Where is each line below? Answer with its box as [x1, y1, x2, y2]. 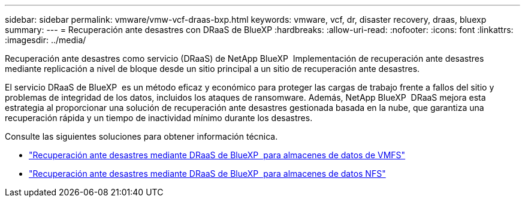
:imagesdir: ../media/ [5, 35, 86, 45]
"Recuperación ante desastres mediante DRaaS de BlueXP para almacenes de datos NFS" [29, 168, 386, 179]
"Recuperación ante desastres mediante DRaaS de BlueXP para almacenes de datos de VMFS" [29, 150, 406, 160]
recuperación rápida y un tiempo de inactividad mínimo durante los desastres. [5, 113, 313, 123]
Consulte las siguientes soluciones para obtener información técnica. [5, 131, 278, 141]
